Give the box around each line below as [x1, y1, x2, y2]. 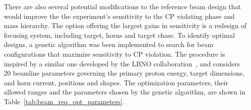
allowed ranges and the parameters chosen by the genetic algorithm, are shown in [4, 87, 246, 97]
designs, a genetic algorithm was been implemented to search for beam [4, 39, 214, 49]
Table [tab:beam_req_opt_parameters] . [4, 96, 125, 106]
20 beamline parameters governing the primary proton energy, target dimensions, [4, 68, 245, 78]
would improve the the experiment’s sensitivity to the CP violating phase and [4, 11, 235, 21]
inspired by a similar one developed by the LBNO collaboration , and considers [4, 58, 240, 68]
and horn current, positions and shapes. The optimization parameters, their [4, 77, 229, 87]
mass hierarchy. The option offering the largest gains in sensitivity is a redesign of [4, 20, 247, 31]
